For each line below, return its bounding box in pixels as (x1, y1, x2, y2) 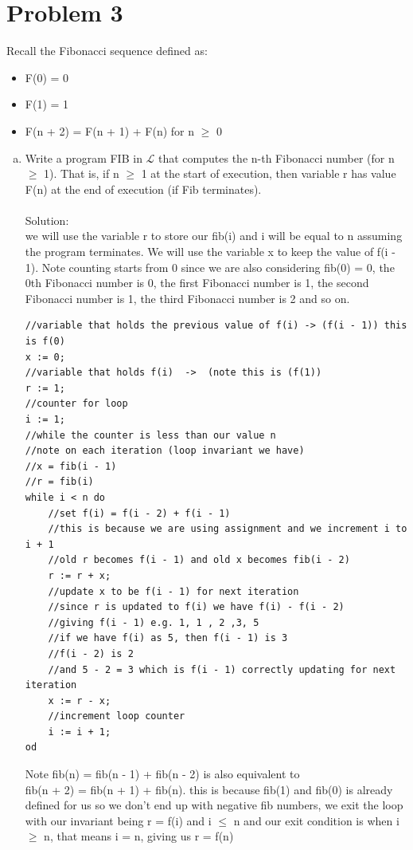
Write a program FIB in (25, 149, 142, 166)
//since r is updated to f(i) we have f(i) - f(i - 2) (48, 601, 345, 613)
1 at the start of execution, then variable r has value (141, 165, 396, 182)
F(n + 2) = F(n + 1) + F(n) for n (25, 122, 194, 139)
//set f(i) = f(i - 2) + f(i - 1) (48, 507, 231, 519)
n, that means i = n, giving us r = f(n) (44, 828, 234, 844)
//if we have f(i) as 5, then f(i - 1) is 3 (48, 632, 288, 644)
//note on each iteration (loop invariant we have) (25, 445, 305, 457)
